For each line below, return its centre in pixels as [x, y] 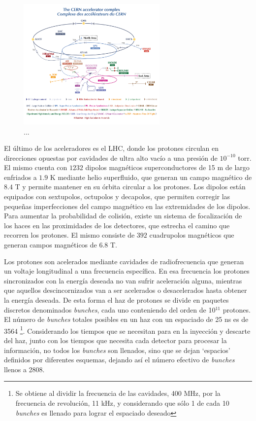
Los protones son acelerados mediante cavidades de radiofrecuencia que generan [124, 261]
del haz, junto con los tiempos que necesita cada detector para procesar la [115, 340]
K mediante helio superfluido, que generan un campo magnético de [151, 177]
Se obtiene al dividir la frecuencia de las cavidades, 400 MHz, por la [118, 393]
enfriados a [20, 177]
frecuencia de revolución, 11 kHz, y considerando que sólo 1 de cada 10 [122, 403]
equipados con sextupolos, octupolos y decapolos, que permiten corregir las [117, 196]
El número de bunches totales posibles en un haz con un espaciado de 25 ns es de [126, 319]
